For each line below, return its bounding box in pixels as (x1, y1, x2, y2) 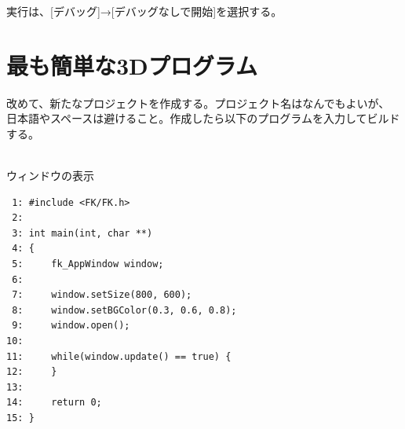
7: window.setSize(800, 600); (12, 289, 192, 301)
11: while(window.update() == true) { (6, 350, 232, 362)
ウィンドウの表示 (6, 167, 94, 184)
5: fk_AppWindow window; (12, 258, 164, 270)
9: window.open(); (12, 320, 130, 332)
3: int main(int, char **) (12, 227, 153, 239)
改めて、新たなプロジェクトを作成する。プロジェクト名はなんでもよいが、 (6, 94, 390, 111)
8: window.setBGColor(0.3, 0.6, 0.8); (12, 304, 237, 316)
